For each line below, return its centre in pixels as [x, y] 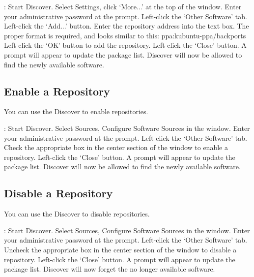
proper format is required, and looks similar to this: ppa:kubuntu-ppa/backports [125, 35]
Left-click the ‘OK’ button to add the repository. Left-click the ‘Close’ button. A [125, 45]
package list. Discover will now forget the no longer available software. [110, 269]
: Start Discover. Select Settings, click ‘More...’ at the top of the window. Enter [123, 6]
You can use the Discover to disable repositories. [77, 214]
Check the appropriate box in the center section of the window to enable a [116, 147]
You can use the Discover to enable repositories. [76, 111]
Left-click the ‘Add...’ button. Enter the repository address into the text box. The [127, 26]
